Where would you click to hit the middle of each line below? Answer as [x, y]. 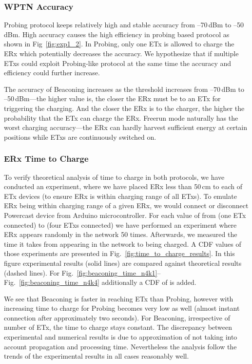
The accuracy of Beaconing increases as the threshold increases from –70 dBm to [124, 89]
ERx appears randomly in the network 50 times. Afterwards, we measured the [121, 234]
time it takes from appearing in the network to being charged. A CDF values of [123, 244]
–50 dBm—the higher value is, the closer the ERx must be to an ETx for [112, 98]
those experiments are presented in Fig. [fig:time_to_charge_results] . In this [119, 253]
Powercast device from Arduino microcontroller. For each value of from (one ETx [125, 215]
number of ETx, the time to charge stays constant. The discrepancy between [118, 327]
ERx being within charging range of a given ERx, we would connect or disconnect [126, 205]
